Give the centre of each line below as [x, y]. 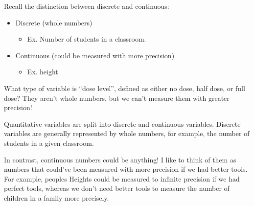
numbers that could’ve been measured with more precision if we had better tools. [126, 169]
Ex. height [43, 72]
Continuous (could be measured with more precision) [95, 55]
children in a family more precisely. [57, 197]
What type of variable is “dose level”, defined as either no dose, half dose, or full [125, 88]
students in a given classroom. [49, 143]
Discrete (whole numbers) [54, 22]
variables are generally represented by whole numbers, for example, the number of [127, 133]
